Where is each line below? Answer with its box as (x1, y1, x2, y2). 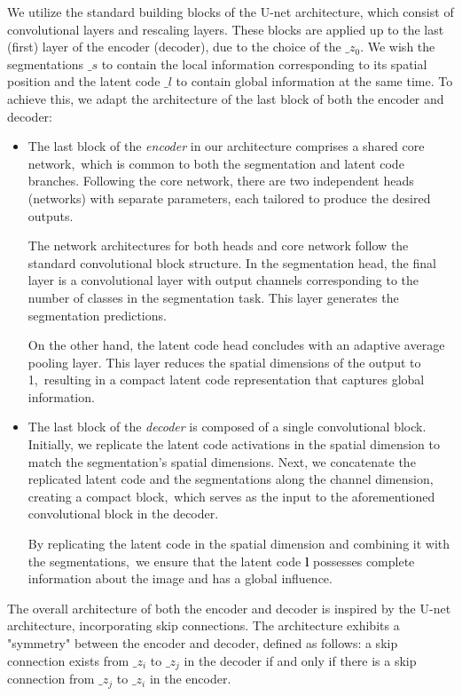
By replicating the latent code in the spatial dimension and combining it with (27, 534, 450, 553)
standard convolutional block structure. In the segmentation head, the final (27, 253, 436, 272)
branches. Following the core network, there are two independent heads (27, 171, 414, 190)
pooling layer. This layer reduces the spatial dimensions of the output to (27, 352, 421, 371)
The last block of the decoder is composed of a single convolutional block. (27, 417, 427, 436)
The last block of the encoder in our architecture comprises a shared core (27, 137, 425, 155)
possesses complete (313, 551, 415, 570)
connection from (7, 669, 95, 688)
